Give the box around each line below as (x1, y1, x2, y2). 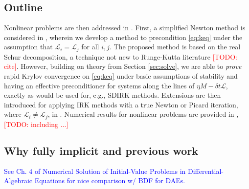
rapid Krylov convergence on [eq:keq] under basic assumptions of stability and (4, 71, 238, 81)
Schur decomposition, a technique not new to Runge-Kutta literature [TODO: (4, 51, 237, 62)
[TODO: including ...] (4, 119, 68, 129)
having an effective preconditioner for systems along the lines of (4, 80, 195, 90)
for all (81, 42, 99, 52)
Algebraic (4, 175, 32, 186)
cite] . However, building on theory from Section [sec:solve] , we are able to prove (4, 61, 242, 71)
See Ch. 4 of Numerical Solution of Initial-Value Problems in (4, 166, 186, 176)
